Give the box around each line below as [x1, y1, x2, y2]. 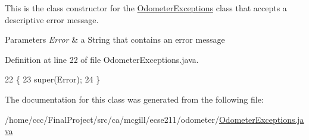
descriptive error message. [5, 13, 99, 26]
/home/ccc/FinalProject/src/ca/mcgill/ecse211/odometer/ [5, 113, 219, 125]
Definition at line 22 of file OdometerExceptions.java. [5, 53, 199, 65]
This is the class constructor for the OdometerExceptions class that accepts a [5, 2, 287, 14]
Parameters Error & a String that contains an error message [5, 33, 225, 46]
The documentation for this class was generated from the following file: [5, 93, 264, 105]
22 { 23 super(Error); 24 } [5, 73, 101, 85]
